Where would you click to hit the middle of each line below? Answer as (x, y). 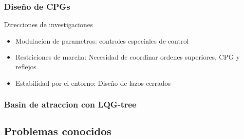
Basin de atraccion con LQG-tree (70, 104)
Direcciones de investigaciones (48, 24)
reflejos (26, 66)
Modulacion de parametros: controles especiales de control (102, 40)
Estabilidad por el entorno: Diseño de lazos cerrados (93, 83)
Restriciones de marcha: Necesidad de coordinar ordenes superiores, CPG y (128, 57)
